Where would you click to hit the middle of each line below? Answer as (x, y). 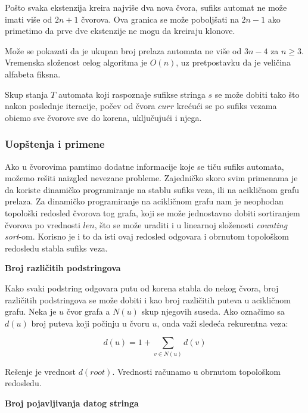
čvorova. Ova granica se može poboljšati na (160, 19)
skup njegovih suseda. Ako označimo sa (213, 311)
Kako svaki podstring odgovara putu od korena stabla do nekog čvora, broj (142, 288)
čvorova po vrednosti (43, 224)
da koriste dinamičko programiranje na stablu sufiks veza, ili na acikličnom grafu (152, 189)
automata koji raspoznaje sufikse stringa (132, 94)
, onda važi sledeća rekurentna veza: (223, 323)
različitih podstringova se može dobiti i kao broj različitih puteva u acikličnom (148, 299)
